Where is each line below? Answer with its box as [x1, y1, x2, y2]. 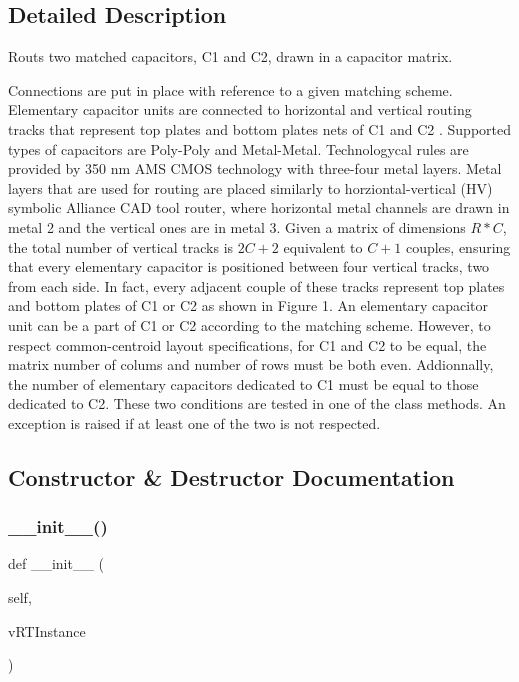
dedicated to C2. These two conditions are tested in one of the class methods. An [8, 393, 506, 414]
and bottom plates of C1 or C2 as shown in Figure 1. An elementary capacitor [8, 295, 489, 316]
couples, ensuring [405, 236, 511, 257]
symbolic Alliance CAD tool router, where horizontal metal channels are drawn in [8, 197, 510, 218]
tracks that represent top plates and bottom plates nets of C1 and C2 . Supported [8, 118, 511, 139]
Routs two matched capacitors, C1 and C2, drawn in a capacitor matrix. [8, 46, 453, 67]
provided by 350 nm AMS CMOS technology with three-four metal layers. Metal [8, 158, 502, 179]
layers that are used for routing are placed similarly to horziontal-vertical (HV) [8, 177, 493, 198]
